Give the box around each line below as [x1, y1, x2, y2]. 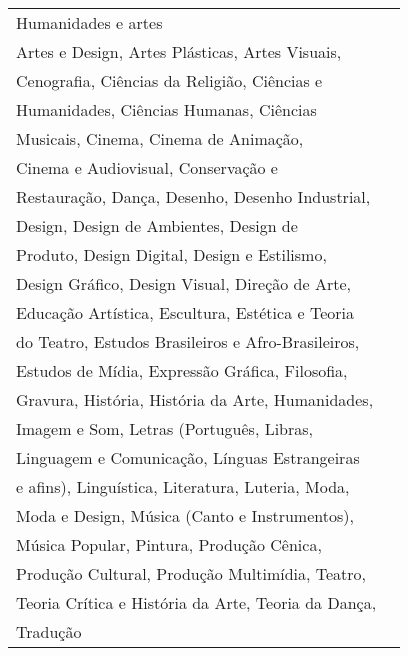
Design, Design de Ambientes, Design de [16, 214, 298, 237]
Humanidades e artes [16, 11, 163, 34]
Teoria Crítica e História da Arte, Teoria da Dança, [16, 591, 377, 614]
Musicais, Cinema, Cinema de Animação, [16, 127, 304, 150]
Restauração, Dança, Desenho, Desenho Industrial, [16, 185, 371, 208]
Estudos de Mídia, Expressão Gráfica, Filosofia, [16, 359, 348, 382]
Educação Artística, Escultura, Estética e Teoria [16, 301, 354, 324]
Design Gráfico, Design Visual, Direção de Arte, [16, 272, 351, 295]
